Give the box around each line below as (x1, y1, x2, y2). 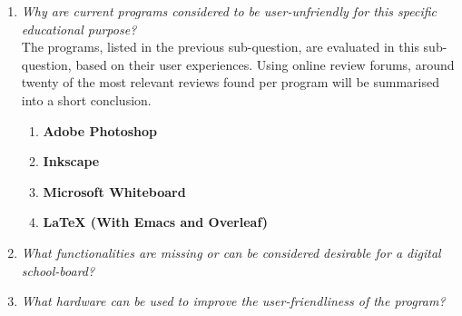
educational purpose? (21, 19, 137, 38)
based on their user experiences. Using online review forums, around (75, 54, 455, 74)
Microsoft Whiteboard (43, 182, 186, 201)
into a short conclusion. (21, 90, 152, 109)
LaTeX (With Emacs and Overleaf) (43, 212, 269, 232)
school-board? (21, 261, 95, 280)
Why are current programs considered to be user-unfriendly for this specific (21, 2, 437, 20)
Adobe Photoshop (43, 121, 158, 140)
